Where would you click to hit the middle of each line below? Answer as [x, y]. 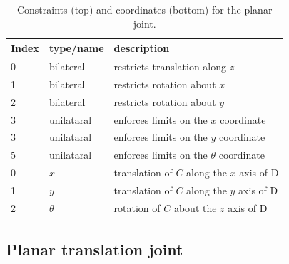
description [142, 48]
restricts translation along [170, 67]
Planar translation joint [95, 249]
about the [195, 207]
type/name [76, 48]
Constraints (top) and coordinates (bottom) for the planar [144, 9]
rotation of [137, 207]
